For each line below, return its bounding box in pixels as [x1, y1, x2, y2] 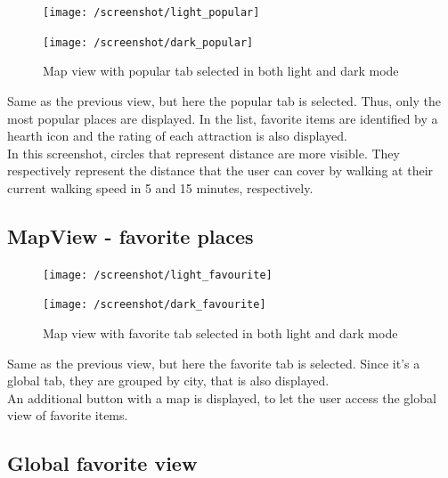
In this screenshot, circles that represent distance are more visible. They [7, 143, 400, 162]
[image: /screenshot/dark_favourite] [43, 298, 266, 312]
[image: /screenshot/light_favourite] [43, 268, 273, 281]
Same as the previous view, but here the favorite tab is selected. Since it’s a [7, 353, 420, 372]
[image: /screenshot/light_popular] [43, 6, 260, 19]
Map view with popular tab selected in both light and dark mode [43, 61, 399, 80]
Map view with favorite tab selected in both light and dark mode [43, 323, 398, 342]
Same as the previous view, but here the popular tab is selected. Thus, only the [7, 91, 441, 109]
